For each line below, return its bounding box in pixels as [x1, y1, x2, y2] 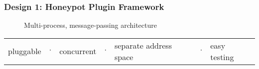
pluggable [8, 45, 41, 57]
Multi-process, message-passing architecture [24, 20, 157, 30]
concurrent [59, 45, 97, 57]
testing [210, 51, 234, 63]
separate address [114, 39, 172, 51]
